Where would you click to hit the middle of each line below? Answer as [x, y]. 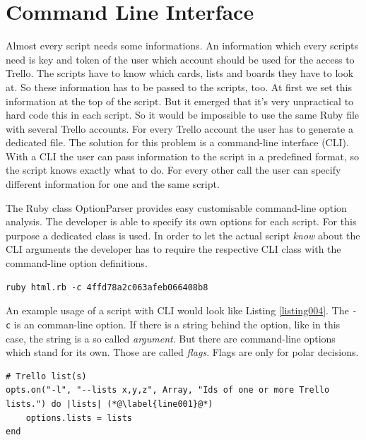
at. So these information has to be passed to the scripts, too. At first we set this [179, 87]
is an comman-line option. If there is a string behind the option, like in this [177, 324]
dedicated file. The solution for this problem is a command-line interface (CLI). [177, 142]
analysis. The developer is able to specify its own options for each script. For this [181, 221]
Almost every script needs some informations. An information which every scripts [182, 46]
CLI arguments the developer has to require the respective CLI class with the [173, 249]
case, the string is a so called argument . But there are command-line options [171, 338]
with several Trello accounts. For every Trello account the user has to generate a [179, 128]
